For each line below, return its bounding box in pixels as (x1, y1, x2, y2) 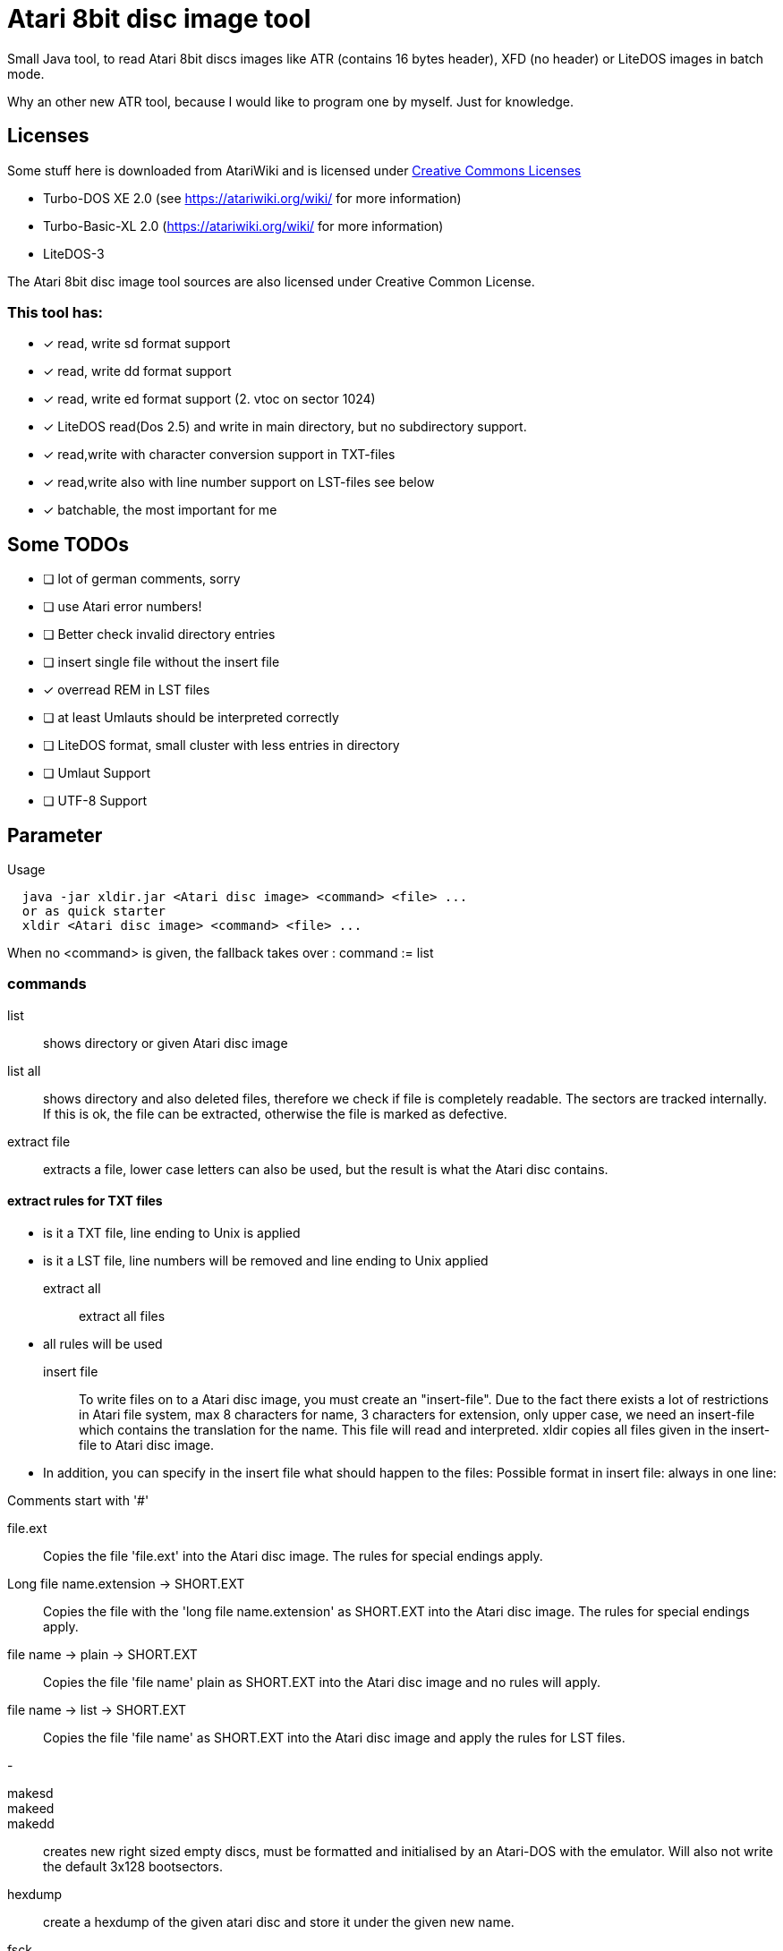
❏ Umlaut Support (43, 765, 151, 781)
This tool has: (7, 302, 104, 321)
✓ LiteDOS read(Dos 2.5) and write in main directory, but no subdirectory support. (43, 419, 527, 435)
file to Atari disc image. (79, 1437, 215, 1453)
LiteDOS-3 (43, 245, 105, 261)
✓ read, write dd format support (43, 363, 232, 379)
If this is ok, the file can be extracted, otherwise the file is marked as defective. (43, 1105, 507, 1121)
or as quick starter (21, 904, 166, 919)
